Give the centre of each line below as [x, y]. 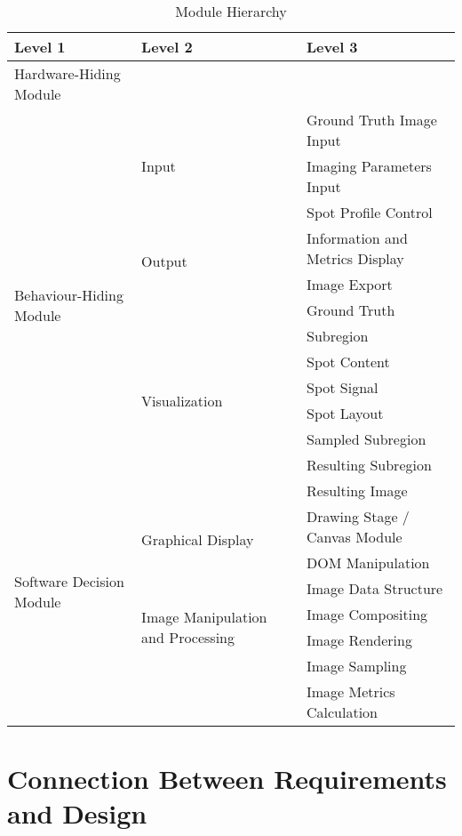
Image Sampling [357, 666]
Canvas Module [354, 537]
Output [164, 261]
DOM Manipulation [368, 563]
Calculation [343, 712]
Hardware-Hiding [68, 73]
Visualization [182, 400]
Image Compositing [367, 614]
